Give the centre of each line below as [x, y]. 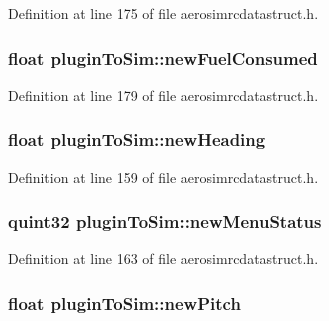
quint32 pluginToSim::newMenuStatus [165, 221]
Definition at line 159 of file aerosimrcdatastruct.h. [163, 176]
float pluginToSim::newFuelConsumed [163, 57]
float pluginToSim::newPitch [124, 302]
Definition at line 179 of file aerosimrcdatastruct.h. [163, 94]
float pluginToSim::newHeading [137, 139]
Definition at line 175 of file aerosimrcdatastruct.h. [163, 13]
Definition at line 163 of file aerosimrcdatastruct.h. [163, 258]
